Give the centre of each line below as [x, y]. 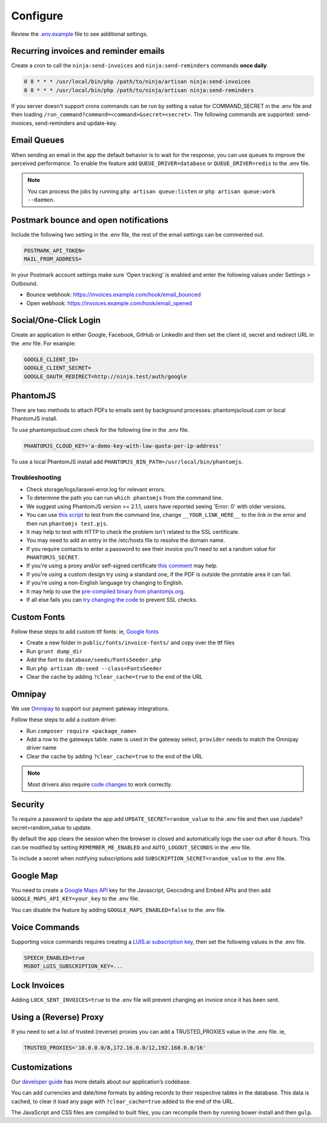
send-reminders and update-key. [76, 123]
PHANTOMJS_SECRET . [53, 558]
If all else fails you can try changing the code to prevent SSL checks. [112, 600]
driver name [41, 748]
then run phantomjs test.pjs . [67, 523]
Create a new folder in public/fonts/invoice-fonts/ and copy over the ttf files [130, 642]
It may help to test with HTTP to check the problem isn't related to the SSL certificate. [133, 531]
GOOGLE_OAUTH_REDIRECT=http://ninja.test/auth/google [105, 376]
